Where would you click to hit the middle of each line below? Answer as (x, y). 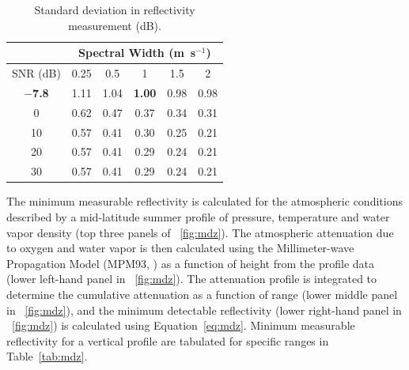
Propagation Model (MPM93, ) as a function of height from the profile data (190, 263)
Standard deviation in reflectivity (115, 9)
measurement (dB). (115, 25)
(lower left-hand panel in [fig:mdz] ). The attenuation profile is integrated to (192, 279)
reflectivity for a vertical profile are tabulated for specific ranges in (168, 340)
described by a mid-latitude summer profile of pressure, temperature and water (198, 216)
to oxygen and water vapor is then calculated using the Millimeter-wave (180, 248)
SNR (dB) (36, 73)
